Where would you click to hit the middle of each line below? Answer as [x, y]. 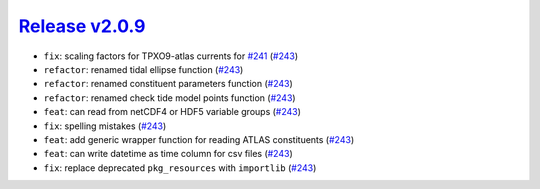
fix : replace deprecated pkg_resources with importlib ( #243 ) [180, 167]
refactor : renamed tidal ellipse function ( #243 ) [143, 69]
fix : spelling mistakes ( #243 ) [105, 126]
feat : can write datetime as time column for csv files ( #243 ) [168, 154]
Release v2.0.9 [82, 26]
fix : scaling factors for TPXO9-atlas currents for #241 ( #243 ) [171, 56]
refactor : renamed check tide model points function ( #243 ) [169, 97]
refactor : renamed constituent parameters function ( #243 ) [168, 84]
